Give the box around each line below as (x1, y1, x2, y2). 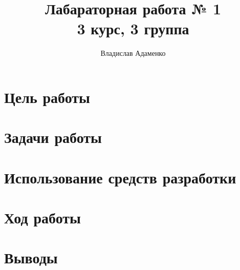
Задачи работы (4, 127, 102, 148)
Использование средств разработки (4, 167, 236, 188)
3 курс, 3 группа (77, 18, 189, 39)
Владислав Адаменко (100, 48, 166, 58)
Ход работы (4, 207, 81, 228)
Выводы (4, 247, 58, 268)
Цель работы (4, 86, 90, 107)
